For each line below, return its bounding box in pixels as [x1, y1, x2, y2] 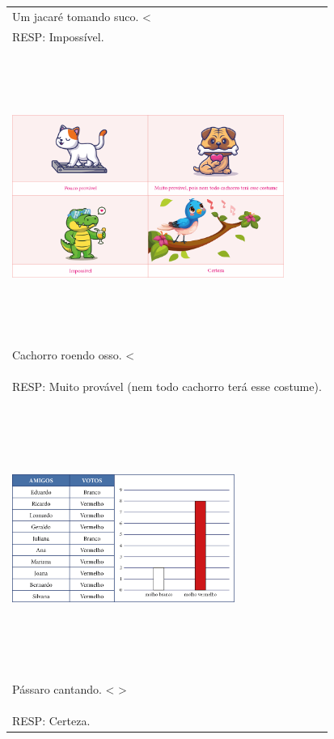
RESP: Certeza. [12, 712, 91, 729]
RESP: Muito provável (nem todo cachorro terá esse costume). [12, 377, 322, 394]
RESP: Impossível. [12, 28, 104, 45]
